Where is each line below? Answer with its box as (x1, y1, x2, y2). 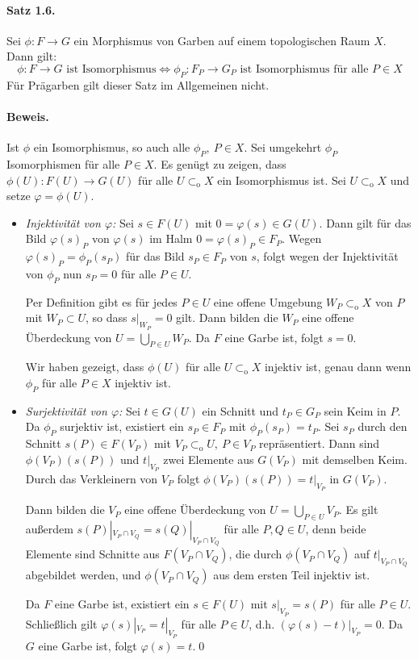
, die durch (228, 545, 282, 562)
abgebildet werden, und (25, 566, 141, 583)
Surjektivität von (25, 402, 107, 419)
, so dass (85, 309, 127, 326)
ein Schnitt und (202, 402, 278, 419)
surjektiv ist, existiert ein (60, 418, 184, 435)
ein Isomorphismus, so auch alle (33, 139, 190, 156)
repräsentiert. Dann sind (259, 435, 380, 452)
